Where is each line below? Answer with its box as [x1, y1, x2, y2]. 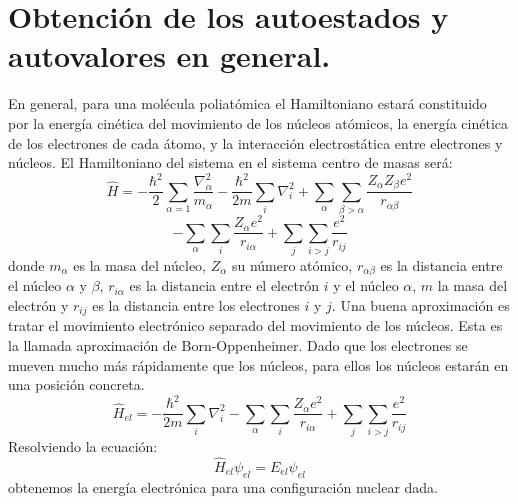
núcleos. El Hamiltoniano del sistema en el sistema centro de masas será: [8, 152, 453, 173]
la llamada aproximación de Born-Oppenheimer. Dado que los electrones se [8, 334, 468, 355]
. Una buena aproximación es [331, 294, 510, 315]
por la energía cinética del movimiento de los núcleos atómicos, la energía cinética [8, 112, 509, 133]
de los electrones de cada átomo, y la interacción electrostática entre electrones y [8, 132, 503, 153]
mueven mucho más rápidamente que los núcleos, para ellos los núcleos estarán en [8, 354, 509, 375]
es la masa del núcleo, [73, 254, 206, 275]
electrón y [8, 294, 69, 315]
